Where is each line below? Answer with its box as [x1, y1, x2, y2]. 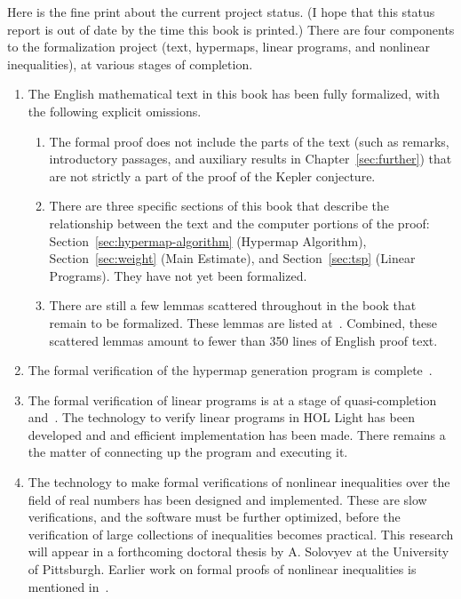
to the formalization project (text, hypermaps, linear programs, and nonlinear [7, 37, 431, 56]
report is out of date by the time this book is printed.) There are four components [7, 20, 455, 38]
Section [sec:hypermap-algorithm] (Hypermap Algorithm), [49, 231, 367, 250]
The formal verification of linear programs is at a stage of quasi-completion [28, 390, 437, 409]
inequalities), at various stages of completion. [7, 54, 253, 73]
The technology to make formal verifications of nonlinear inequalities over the [28, 473, 450, 491]
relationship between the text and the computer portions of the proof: [49, 213, 430, 232]
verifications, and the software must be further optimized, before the [28, 507, 401, 526]
